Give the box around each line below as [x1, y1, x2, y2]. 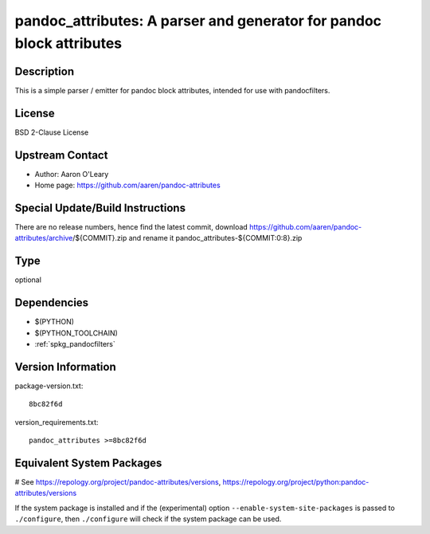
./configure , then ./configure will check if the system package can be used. [14, 514, 282, 524]
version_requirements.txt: [14, 417, 99, 426]
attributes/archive [14, 234, 73, 243]
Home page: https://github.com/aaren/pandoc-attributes [34, 180, 221, 190]
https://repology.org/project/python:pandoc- [222, 477, 369, 486]
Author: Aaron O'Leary [34, 169, 109, 179]
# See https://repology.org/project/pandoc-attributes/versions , [14, 477, 221, 486]
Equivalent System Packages [14, 456, 162, 469]
